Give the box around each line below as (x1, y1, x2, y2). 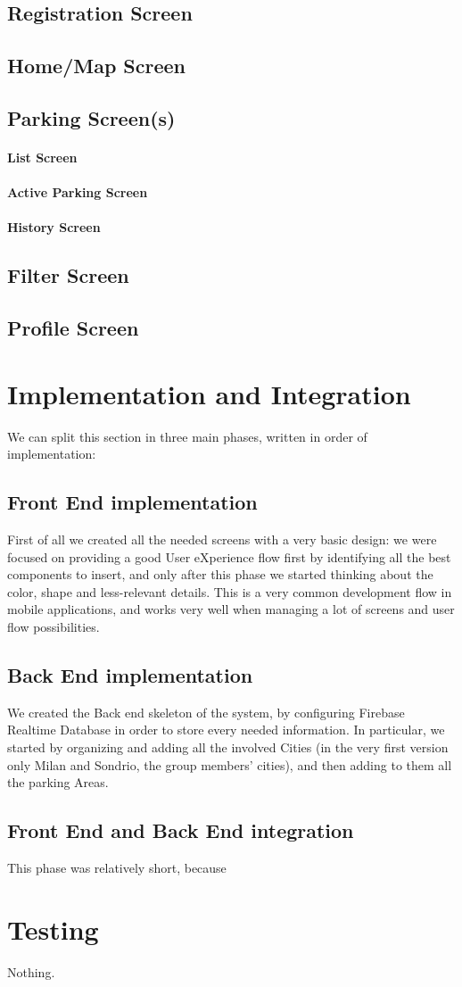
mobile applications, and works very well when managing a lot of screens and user (7, 600, 455, 618)
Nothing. (7, 962, 55, 981)
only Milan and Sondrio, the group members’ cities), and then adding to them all (7, 755, 452, 774)
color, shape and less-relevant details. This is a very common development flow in (7, 582, 452, 601)
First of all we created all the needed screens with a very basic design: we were (7, 529, 437, 548)
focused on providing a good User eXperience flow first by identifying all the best (7, 547, 451, 566)
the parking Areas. (7, 773, 109, 792)
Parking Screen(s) (7, 104, 176, 131)
